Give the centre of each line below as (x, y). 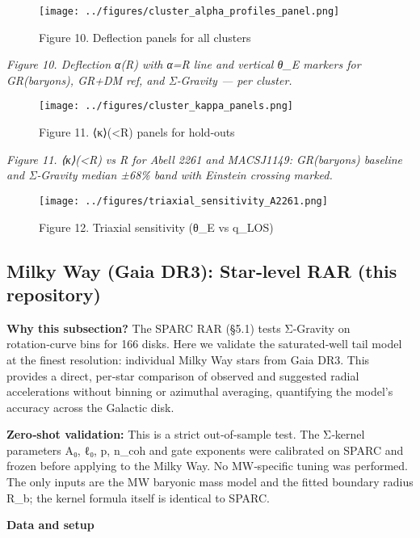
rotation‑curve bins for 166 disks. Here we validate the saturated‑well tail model (204, 344)
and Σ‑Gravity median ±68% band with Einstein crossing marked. (170, 175)
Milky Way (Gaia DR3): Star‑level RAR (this (202, 270)
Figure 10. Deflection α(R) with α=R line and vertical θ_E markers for (184, 64)
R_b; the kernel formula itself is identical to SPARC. (138, 497)
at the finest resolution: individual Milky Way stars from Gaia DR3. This (188, 359)
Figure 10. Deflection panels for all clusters (145, 37)
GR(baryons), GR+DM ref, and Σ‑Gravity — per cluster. (149, 80)
